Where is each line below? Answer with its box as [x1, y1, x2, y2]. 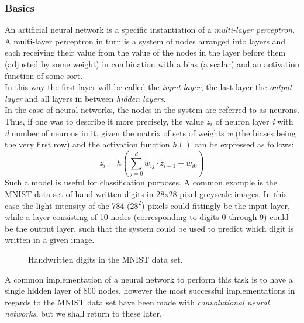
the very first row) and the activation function [5, 138, 170, 150]
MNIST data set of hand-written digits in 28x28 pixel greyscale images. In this [5, 188, 287, 200]
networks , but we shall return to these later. [5, 307, 162, 319]
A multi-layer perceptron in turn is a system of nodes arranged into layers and [5, 35, 286, 47]
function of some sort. [5, 69, 83, 81]
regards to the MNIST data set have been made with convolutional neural [5, 295, 270, 308]
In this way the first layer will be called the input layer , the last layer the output [5, 81, 292, 93]
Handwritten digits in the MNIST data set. [28, 253, 183, 266]
